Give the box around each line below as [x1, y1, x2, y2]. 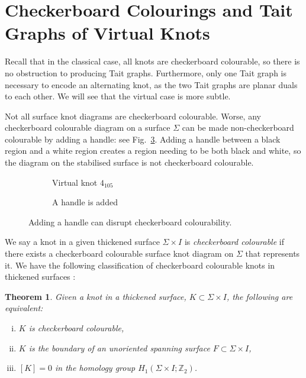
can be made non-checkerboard [182, 121, 294, 134]
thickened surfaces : [5, 270, 76, 283]
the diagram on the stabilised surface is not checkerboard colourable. [5, 156, 254, 169]
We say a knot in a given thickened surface [5, 235, 160, 248]
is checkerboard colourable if [184, 235, 284, 248]
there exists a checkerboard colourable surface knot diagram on [5, 247, 234, 260]
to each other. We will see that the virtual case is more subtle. [5, 90, 231, 102]
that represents [245, 247, 300, 260]
